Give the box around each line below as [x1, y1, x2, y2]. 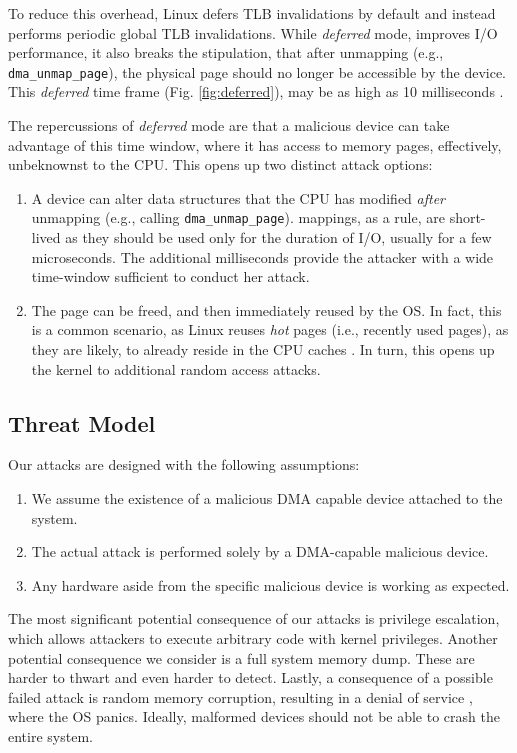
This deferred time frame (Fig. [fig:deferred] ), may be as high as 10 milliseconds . [8, 81, 504, 102]
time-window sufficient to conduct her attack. [31, 266, 310, 287]
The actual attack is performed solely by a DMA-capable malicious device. [31, 541, 489, 562]
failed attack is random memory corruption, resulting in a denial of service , [8, 686, 473, 707]
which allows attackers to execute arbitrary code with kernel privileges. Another [8, 627, 498, 648]
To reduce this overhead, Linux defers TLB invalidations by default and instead [8, 3, 496, 23]
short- [449, 207, 486, 228]
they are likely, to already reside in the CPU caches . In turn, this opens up [31, 339, 495, 360]
